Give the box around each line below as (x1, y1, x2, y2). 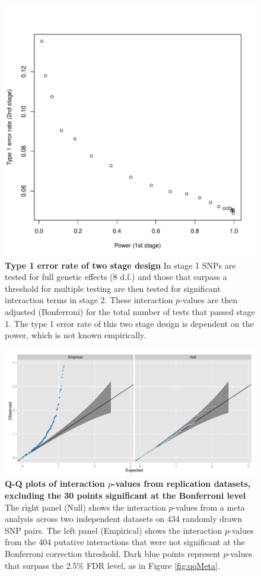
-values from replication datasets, (112, 477, 251, 490)
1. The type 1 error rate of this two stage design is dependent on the (5, 317, 254, 329)
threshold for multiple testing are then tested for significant (5, 282, 221, 294)
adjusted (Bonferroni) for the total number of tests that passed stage (5, 305, 255, 317)
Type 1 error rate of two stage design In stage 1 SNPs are (5, 259, 236, 271)
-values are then (180, 294, 238, 306)
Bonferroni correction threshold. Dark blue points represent (5, 547, 221, 559)
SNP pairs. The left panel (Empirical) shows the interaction (5, 524, 222, 536)
